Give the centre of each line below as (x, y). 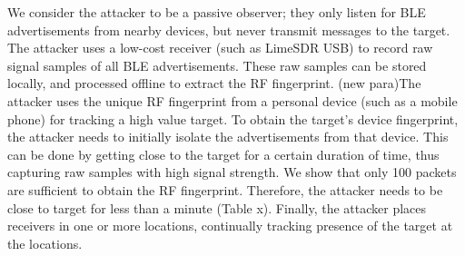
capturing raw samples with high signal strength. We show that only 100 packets (232, 172)
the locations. (45, 243)
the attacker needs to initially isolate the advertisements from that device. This (228, 137)
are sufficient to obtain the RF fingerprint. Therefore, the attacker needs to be (225, 189)
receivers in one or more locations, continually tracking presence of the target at (230, 226)
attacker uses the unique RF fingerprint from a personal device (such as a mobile (232, 100)
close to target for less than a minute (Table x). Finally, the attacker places (217, 207)
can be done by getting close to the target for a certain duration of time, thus (223, 154)
